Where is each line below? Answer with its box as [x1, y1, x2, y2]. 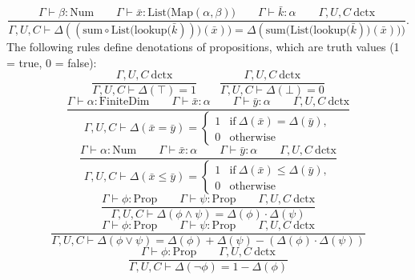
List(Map [147, 7, 193, 19]
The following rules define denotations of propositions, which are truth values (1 [6, 38, 400, 55]
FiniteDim [99, 96, 150, 108]
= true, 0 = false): [6, 54, 97, 70]
